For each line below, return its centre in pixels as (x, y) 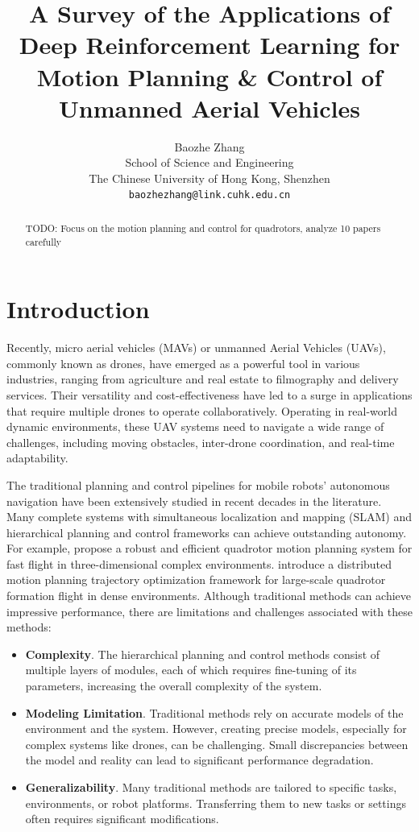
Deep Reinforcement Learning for (209, 45)
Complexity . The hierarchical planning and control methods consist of (203, 654)
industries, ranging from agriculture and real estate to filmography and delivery (203, 379)
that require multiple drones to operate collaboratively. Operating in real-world (202, 410)
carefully (44, 241)
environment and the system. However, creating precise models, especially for (216, 729)
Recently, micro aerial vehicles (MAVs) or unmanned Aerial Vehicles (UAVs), (196, 348)
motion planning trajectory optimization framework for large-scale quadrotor (196, 580)
